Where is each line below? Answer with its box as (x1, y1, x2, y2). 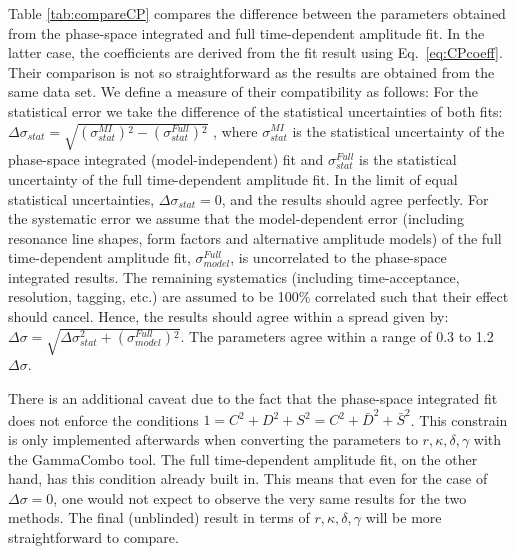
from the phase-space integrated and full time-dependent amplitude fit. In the (8, 22, 485, 43)
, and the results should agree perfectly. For (221, 188, 489, 209)
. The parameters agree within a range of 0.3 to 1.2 (180, 325, 494, 346)
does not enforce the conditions (8, 409, 199, 430)
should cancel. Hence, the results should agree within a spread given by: (8, 306, 449, 327)
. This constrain (410, 409, 508, 430)
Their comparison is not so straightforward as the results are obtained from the (8, 61, 495, 82)
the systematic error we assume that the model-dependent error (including (8, 208, 464, 229)
